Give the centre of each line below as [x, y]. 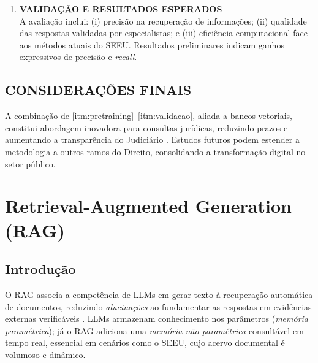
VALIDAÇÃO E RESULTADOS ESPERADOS [121, 9]
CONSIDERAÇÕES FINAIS [98, 90]
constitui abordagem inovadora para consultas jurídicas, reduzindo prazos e [146, 127]
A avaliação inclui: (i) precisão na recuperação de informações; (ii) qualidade [163, 21]
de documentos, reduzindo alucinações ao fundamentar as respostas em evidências [158, 306]
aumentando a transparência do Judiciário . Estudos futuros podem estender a [152, 139]
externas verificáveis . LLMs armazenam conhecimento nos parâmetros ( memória [157, 319]
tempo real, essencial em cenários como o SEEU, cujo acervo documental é [145, 342]
